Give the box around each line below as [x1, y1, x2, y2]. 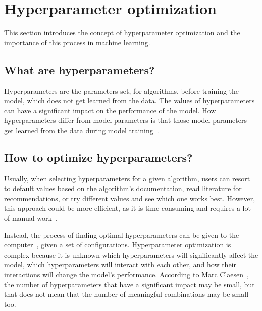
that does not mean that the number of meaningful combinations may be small [4, 289, 249, 299]
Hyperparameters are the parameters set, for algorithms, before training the [4, 85, 239, 96]
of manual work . [4, 213, 58, 223]
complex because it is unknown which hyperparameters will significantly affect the [4, 249, 258, 260]
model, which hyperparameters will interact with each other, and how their [4, 259, 236, 270]
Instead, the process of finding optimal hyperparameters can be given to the [4, 229, 239, 240]
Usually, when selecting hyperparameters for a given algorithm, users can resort [4, 173, 250, 183]
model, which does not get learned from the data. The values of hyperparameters [4, 95, 255, 106]
